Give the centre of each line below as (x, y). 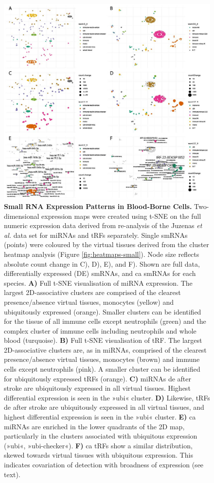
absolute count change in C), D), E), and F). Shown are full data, (102, 263)
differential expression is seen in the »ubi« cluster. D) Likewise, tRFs (107, 397)
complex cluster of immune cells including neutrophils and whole (100, 330)
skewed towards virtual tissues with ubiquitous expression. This (98, 455)
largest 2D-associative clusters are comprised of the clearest (92, 292)
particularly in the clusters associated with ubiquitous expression (101, 436)
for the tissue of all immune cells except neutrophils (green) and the (105, 321)
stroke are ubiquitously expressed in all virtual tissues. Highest (97, 388)
